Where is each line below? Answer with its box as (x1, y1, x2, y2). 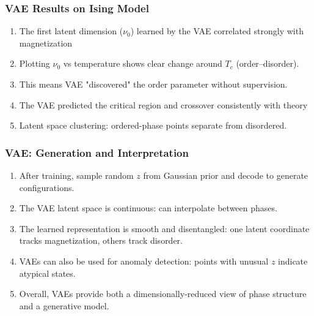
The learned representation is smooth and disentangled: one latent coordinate (19, 222, 310, 235)
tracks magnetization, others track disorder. (19, 234, 183, 247)
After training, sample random (19, 169, 134, 181)
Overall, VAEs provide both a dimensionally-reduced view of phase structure (19, 287, 307, 300)
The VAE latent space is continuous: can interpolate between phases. (19, 201, 277, 214)
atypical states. (19, 266, 76, 279)
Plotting (19, 57, 50, 70)
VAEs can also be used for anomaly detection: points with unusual (19, 254, 269, 267)
